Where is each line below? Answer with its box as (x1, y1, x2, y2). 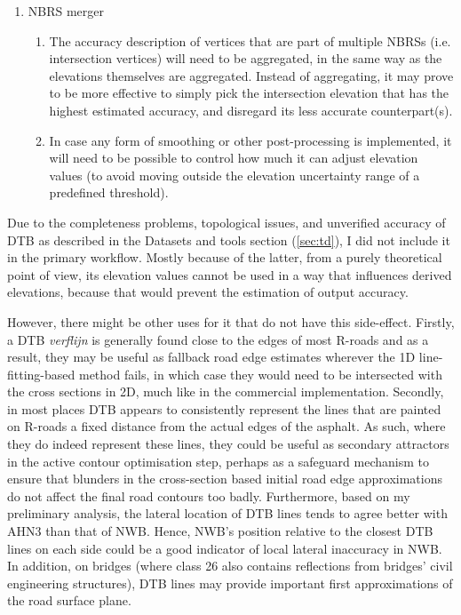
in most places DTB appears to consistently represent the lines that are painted (7, 399, 441, 418)
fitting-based (7, 364, 76, 383)
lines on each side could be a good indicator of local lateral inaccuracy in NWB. (7, 539, 442, 557)
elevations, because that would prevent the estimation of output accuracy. (7, 283, 409, 301)
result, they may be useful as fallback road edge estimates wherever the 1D (7, 347, 416, 366)
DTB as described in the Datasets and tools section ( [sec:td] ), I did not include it (7, 230, 450, 249)
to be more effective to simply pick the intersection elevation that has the (49, 84, 449, 102)
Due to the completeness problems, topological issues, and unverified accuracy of (7, 212, 446, 231)
